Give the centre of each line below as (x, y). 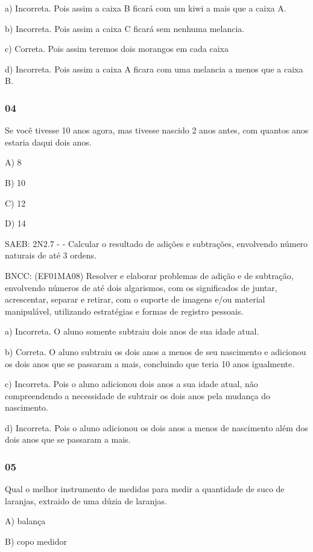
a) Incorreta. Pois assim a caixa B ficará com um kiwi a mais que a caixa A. (146, 8)
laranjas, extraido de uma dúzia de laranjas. (86, 500)
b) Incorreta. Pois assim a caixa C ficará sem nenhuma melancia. (125, 28)
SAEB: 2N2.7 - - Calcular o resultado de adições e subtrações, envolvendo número (156, 243)
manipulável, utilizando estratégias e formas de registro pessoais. (124, 311)
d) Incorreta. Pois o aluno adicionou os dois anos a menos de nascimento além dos (156, 427)
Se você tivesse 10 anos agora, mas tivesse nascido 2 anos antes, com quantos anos (157, 130)
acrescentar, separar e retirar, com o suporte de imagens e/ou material (135, 299)
